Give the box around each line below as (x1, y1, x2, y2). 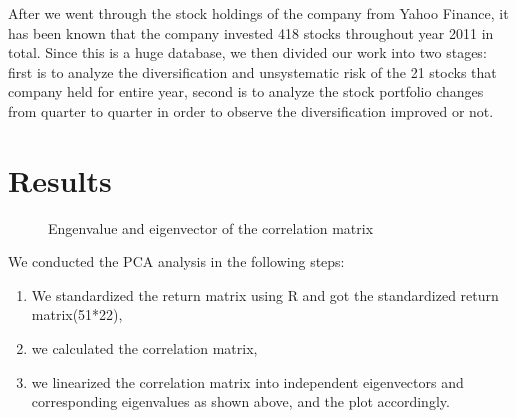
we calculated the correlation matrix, (31, 338, 258, 359)
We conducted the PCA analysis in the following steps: (8, 251, 345, 272)
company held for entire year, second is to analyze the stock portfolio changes (8, 81, 484, 102)
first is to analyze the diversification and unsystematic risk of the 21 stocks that (8, 61, 497, 82)
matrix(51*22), (31, 304, 123, 325)
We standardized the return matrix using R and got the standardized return (31, 284, 499, 305)
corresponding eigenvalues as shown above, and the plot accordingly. (31, 391, 450, 412)
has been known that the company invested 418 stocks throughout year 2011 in (8, 22, 494, 43)
